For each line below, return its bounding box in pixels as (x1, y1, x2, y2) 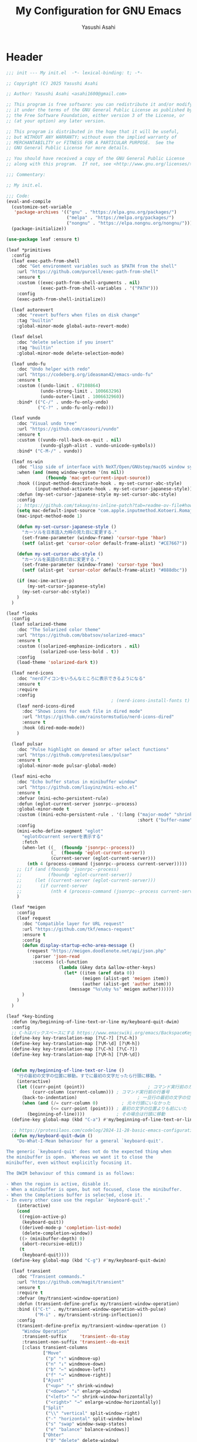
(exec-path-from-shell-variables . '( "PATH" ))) (40, 285, 159, 291)
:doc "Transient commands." (16, 1273, 85, 1280)
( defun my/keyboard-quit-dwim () (11, 1133, 93, 1139)
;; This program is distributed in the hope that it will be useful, (6, 128, 180, 135)
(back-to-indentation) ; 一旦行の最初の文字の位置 (21, 1095, 195, 1101)
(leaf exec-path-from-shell (11, 258, 80, 264)
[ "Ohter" (43, 1432, 64, 1438)
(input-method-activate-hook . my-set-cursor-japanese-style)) (35, 486, 193, 492)
